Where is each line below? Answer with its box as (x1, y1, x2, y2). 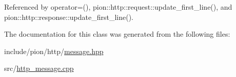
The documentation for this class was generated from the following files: (4, 29, 230, 39)
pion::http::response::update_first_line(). (4, 11, 133, 22)
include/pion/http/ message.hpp (4, 45, 104, 56)
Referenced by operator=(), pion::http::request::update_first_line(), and (4, 2, 232, 12)
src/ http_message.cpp (4, 63, 74, 73)
